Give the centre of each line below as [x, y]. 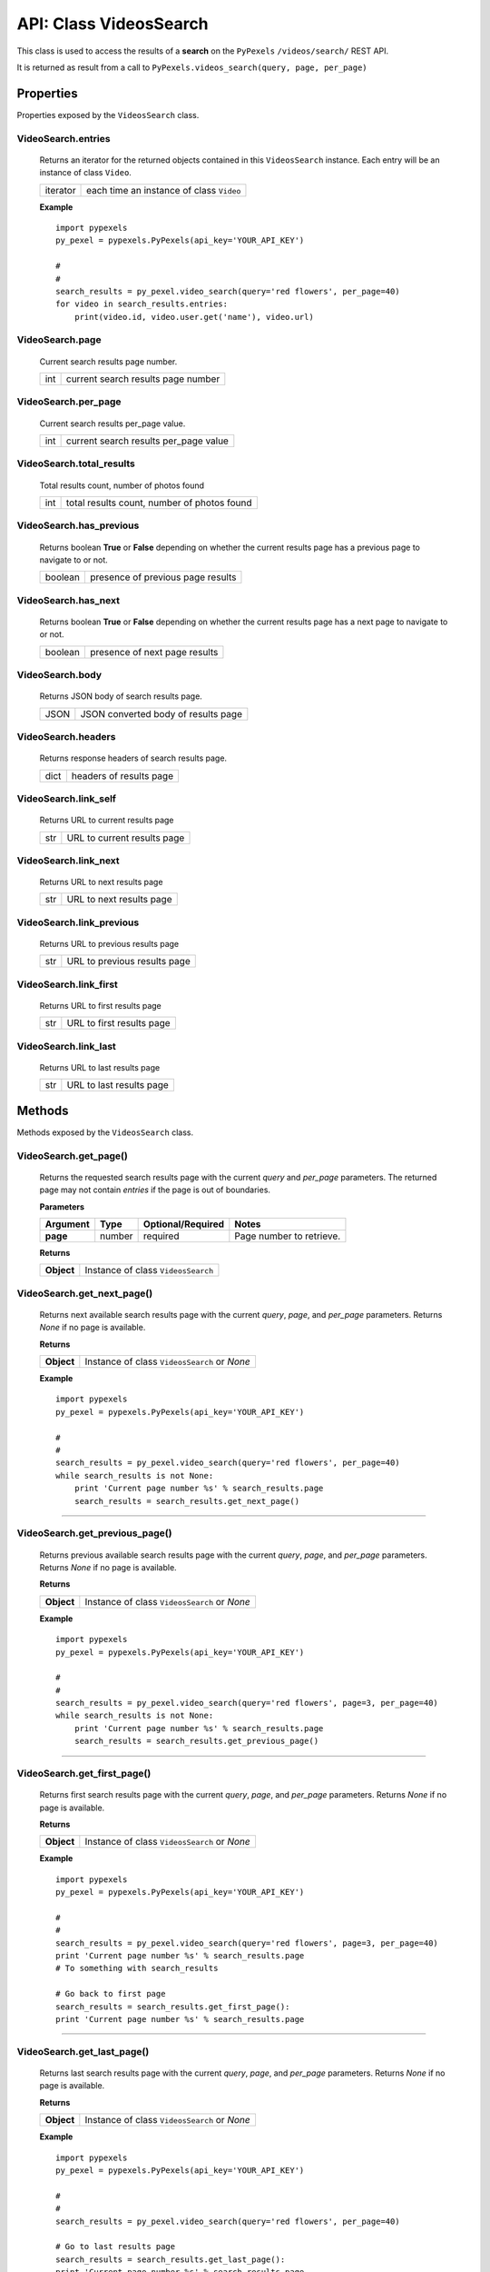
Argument [67, 1224]
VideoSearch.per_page [69, 402]
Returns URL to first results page [101, 1005]
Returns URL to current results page [107, 820]
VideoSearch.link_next [68, 861]
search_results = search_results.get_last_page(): [171, 2259]
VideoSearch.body [59, 675]
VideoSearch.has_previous [78, 525]
